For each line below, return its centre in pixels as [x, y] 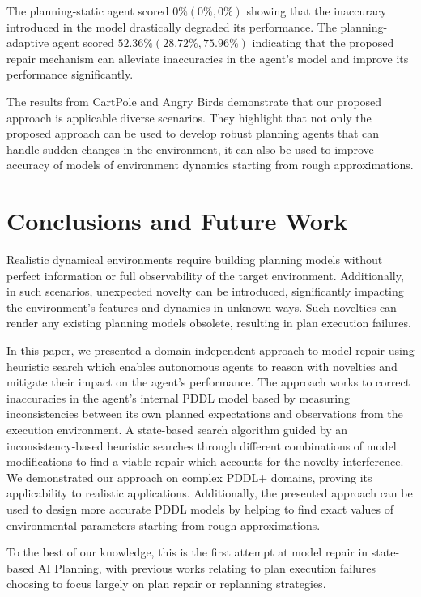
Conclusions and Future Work [177, 221]
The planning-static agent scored [88, 11]
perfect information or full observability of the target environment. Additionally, [205, 275]
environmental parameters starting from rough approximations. [164, 525]
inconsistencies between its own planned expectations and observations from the [205, 414]
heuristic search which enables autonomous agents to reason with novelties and [202, 366]
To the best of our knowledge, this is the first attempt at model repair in [187, 552]
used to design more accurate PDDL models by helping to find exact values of [200, 508]
